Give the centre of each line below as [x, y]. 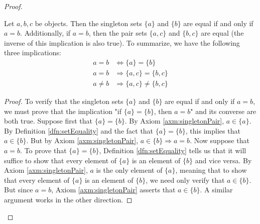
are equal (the [222, 33]
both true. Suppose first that [48, 121]
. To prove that [43, 150]
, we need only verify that [185, 180]
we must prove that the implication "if [63, 111]
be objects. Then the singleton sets [88, 23]
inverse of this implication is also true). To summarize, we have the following [122, 42]
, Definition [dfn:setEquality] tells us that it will [173, 150]
